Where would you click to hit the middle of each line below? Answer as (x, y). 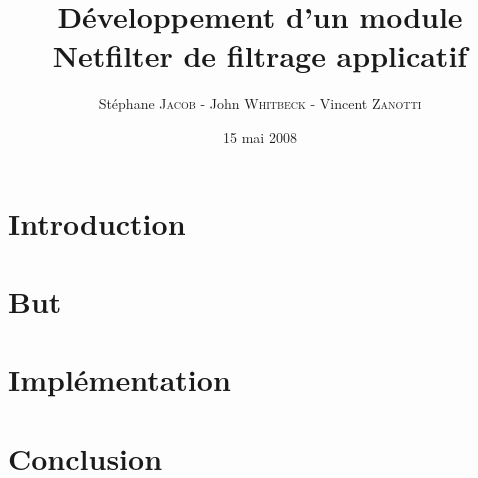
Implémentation (119, 379)
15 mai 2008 (260, 136)
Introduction (97, 222)
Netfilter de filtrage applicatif (260, 55)
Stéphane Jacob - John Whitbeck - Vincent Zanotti (260, 103)
